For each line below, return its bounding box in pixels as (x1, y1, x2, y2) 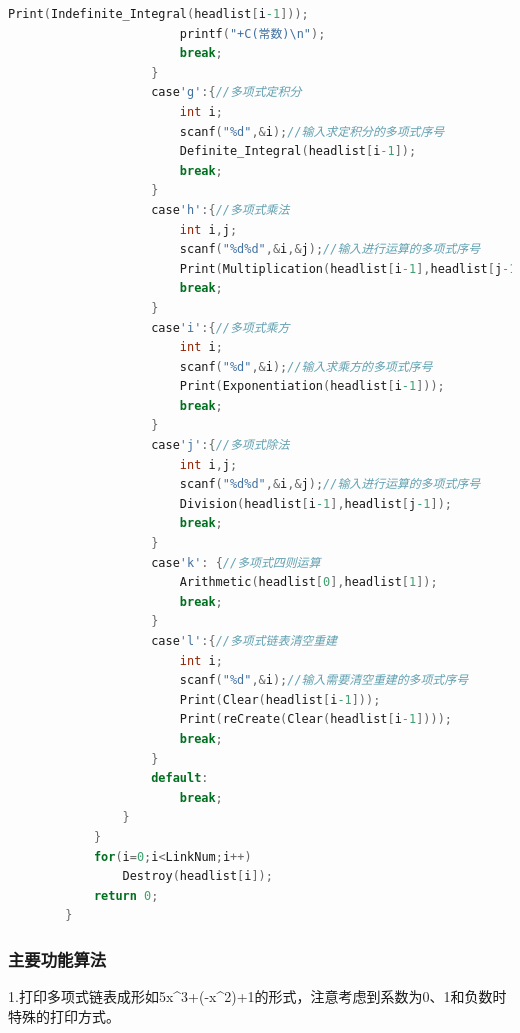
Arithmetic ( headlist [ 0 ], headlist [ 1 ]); (179, 575, 438, 590)
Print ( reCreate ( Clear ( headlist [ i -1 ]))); (179, 712, 452, 727)
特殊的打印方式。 (8, 1005, 120, 1026)
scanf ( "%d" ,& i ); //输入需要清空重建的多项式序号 (179, 673, 469, 688)
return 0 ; (93, 888, 159, 903)
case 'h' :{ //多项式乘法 (151, 202, 290, 217)
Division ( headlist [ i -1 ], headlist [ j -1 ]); (179, 496, 452, 511)
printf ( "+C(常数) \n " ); (179, 26, 326, 41)
